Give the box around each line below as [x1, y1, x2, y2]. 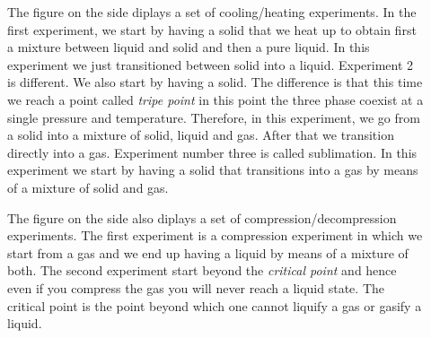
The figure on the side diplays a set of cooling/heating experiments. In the [7, 3, 417, 21]
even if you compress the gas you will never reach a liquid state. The [7, 278, 384, 297]
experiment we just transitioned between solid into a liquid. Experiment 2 [7, 55, 414, 74]
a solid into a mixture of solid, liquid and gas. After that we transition [7, 126, 394, 144]
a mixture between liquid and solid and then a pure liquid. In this [7, 38, 370, 56]
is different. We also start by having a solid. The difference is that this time [7, 73, 423, 91]
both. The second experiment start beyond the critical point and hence [7, 261, 397, 280]
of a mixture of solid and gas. [7, 178, 169, 196]
